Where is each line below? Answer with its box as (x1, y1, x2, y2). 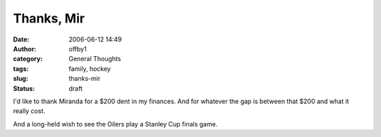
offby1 (68, 44, 87, 53)
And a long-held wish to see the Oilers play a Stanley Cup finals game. (13, 119, 218, 128)
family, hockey (68, 64, 111, 73)
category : (13, 55, 43, 63)
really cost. (13, 107, 46, 115)
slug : (13, 74, 28, 83)
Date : (13, 35, 30, 44)
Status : (13, 84, 35, 93)
